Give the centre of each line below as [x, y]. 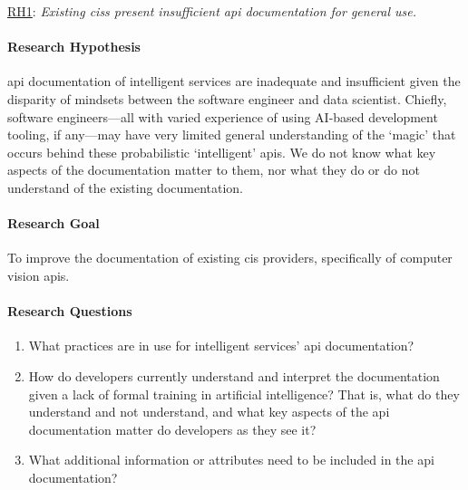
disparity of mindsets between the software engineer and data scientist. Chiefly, [227, 98]
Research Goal [54, 223]
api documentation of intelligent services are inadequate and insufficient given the [234, 81]
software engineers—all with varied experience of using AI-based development [223, 116]
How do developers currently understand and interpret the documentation [234, 375]
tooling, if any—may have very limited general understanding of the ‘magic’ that [232, 135]
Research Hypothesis [74, 47]
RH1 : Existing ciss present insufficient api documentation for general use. [212, 11]
